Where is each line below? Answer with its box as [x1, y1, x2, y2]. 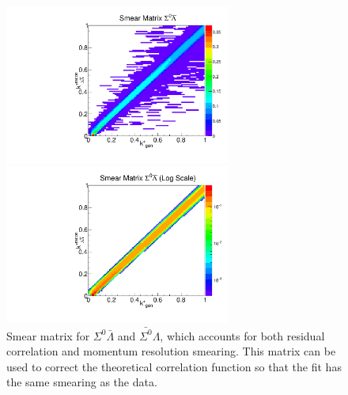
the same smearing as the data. [6, 374, 157, 390]
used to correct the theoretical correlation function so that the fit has [6, 358, 342, 374]
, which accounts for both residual [160, 327, 325, 344]
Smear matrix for [6, 327, 90, 344]
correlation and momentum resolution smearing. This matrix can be [6, 343, 336, 359]
